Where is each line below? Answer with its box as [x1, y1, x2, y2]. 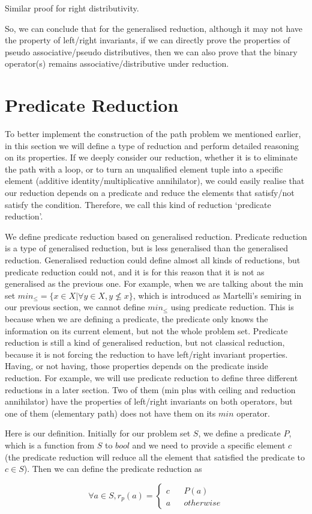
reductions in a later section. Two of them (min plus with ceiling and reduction [5, 383, 296, 396]
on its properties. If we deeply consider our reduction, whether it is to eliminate [5, 151, 298, 164]
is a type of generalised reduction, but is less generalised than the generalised [5, 242, 289, 254]
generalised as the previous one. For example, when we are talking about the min [5, 277, 304, 290]
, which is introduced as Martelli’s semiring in [133, 289, 302, 301]
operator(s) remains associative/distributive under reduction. [5, 57, 229, 70]
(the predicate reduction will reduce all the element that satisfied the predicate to [5, 450, 305, 463]
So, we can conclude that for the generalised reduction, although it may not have [5, 22, 303, 34]
